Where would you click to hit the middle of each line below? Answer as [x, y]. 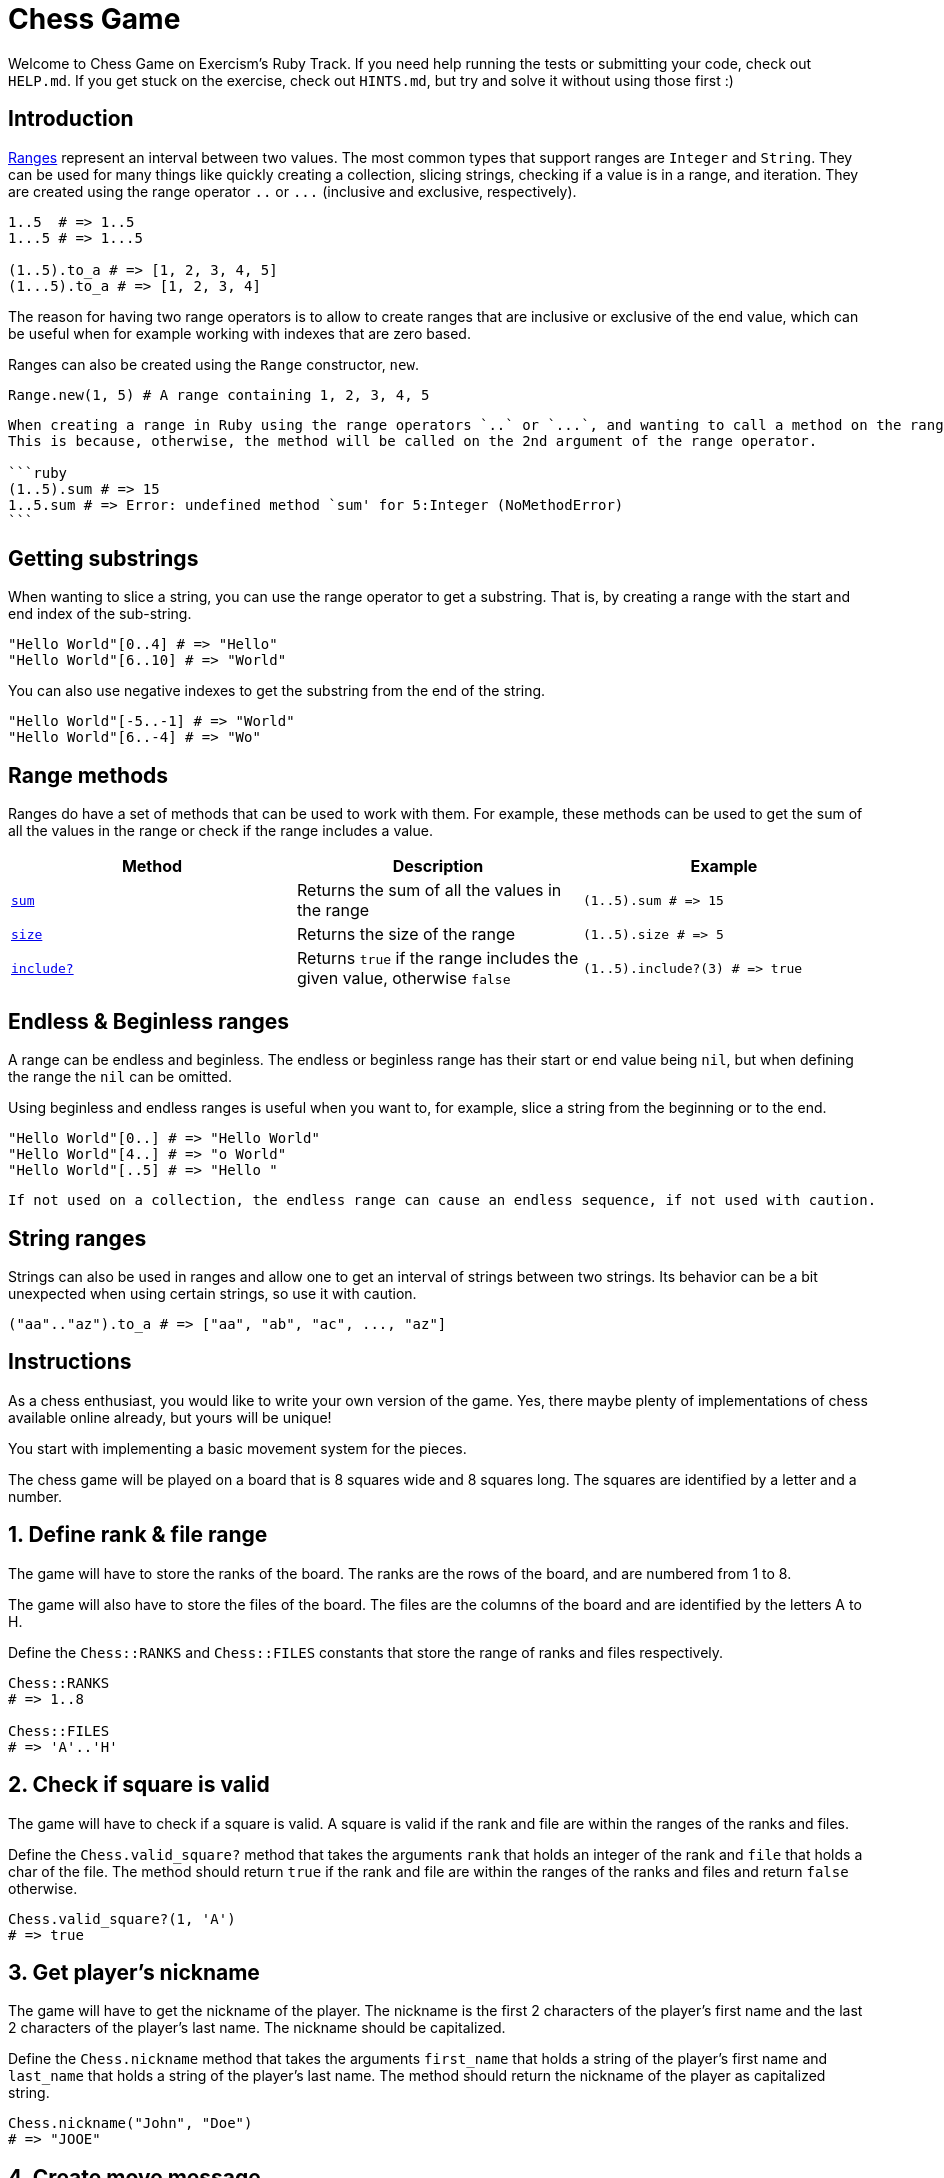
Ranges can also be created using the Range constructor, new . [213, 364]
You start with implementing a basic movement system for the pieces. [237, 1448]
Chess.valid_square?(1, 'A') [122, 1918]
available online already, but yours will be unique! [170, 1417]
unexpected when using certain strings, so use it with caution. [212, 1293]
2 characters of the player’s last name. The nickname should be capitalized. [257, 2028]
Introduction [71, 119]
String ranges [77, 1238]
